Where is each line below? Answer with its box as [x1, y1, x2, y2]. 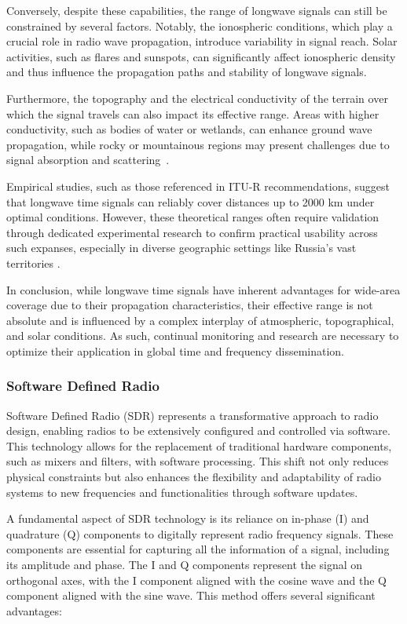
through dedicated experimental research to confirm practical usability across [6, 224, 378, 240]
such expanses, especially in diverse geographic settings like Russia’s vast [6, 239, 357, 256]
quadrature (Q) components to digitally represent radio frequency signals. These [6, 525, 394, 542]
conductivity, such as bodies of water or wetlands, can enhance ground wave [6, 121, 372, 137]
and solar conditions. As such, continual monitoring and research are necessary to [6, 327, 399, 344]
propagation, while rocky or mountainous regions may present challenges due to [6, 136, 390, 152]
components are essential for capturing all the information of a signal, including [6, 541, 390, 557]
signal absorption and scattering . [6, 151, 170, 168]
